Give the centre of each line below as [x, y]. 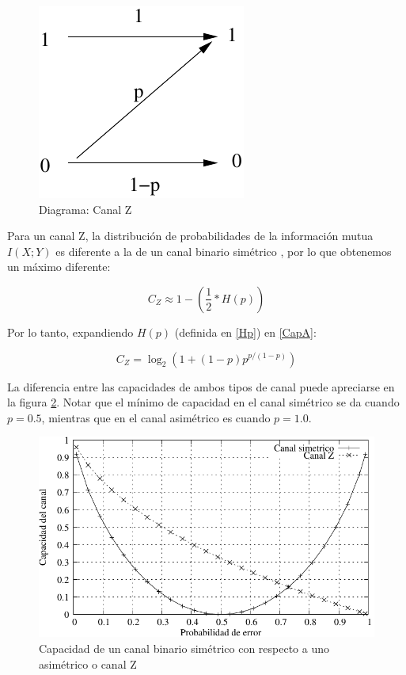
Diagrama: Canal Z [85, 209]
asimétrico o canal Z [88, 664]
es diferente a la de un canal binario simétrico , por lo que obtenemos [224, 251]
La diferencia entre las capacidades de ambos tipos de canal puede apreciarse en [201, 386]
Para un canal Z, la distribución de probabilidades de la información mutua [190, 236]
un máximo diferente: [59, 267]
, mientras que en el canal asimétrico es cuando [156, 417]
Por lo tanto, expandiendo [70, 332]
